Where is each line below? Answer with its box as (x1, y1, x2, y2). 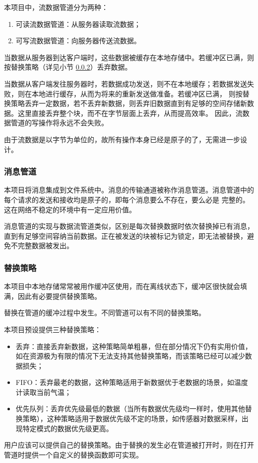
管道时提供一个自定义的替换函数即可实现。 (4, 449, 143, 460)
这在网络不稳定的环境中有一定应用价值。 (4, 204, 136, 214)
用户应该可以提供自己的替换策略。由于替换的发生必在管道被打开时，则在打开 (4, 440, 254, 450)
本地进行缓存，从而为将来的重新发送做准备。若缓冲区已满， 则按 (31, 88, 243, 98)
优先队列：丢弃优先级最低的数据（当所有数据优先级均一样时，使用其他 (15, 403, 245, 414)
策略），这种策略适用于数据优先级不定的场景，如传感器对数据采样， (22, 413, 242, 424)
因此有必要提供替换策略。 (17, 290, 101, 301)
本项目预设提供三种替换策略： (4, 324, 101, 334)
